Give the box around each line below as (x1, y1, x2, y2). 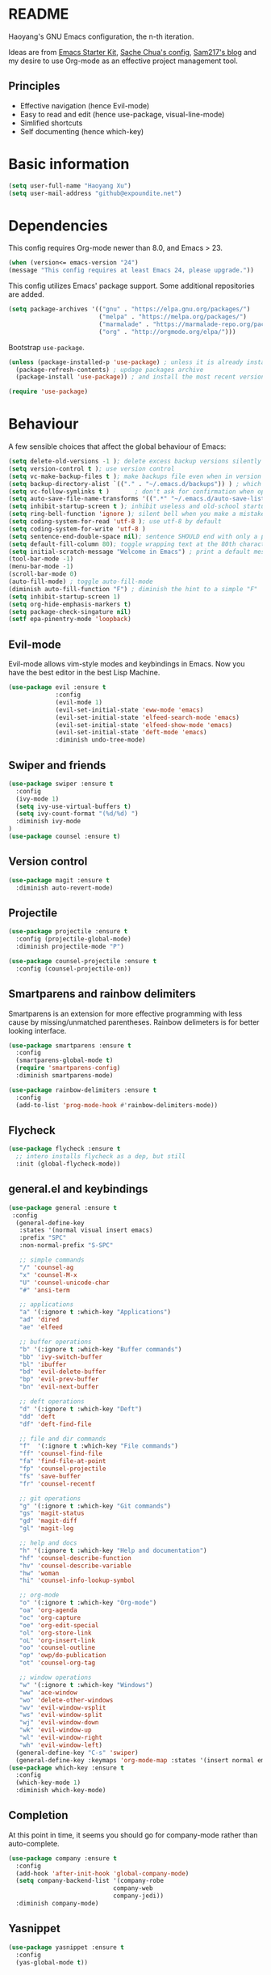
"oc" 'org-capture (19, 1613, 81, 1622)
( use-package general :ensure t (8, 1203, 117, 1212)
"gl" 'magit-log (19, 1525, 74, 1533)
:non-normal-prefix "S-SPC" (19, 1241, 114, 1250)
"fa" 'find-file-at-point (19, 1457, 106, 1465)
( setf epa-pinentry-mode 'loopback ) (8, 615, 131, 624)
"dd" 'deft (19, 1412, 56, 1420)
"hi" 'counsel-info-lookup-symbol (19, 1576, 135, 1585)
